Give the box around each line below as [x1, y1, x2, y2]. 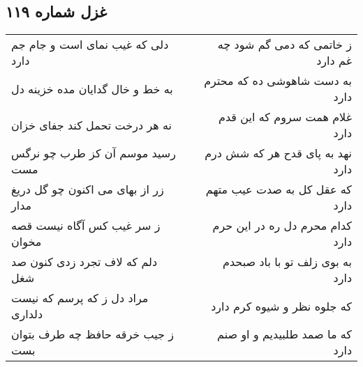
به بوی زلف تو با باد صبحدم [223, 253, 352, 270]
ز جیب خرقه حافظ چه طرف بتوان [11, 326, 175, 343]
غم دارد [316, 52, 352, 69]
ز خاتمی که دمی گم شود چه [217, 36, 352, 53]
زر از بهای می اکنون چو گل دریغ [11, 181, 164, 198]
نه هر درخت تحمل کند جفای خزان [11, 116, 172, 133]
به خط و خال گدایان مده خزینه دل [11, 80, 173, 97]
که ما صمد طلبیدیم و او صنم [217, 326, 352, 343]
